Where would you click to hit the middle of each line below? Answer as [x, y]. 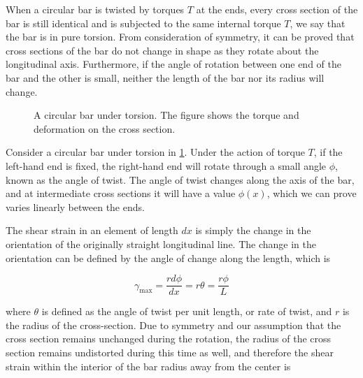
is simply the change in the [253, 230]
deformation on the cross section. [105, 128]
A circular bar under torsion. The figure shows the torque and [166, 115]
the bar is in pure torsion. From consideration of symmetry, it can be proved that [180, 37]
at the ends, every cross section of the [277, 9]
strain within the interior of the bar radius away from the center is [148, 366]
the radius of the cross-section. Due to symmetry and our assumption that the [173, 325]
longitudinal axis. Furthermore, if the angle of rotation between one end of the [173, 64]
